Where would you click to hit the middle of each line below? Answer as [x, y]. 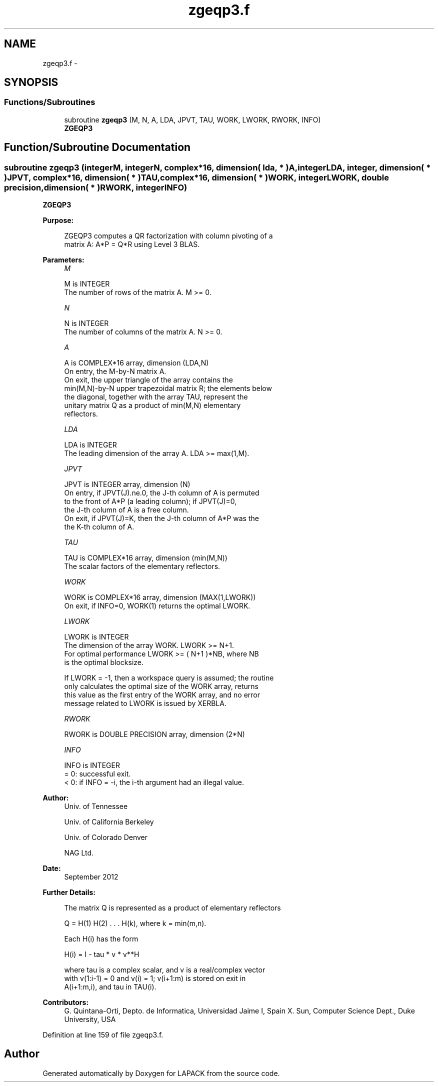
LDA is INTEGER [90, 445]
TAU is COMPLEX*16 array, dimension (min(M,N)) [146, 558]
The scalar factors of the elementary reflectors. [142, 566]
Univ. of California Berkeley [109, 822]
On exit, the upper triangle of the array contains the [148, 380]
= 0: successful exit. [97, 774]
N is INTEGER [86, 323]
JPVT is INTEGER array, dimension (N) [127, 484]
